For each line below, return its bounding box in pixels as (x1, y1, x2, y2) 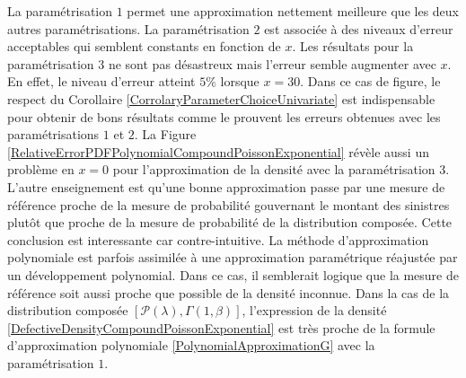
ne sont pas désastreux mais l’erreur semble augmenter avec (108, 54, 436, 73)
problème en (7, 160, 75, 179)
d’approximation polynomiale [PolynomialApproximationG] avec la (7, 336, 375, 355)
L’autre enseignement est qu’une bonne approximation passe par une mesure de (7, 177, 445, 196)
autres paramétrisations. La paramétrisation (7, 19, 250, 38)
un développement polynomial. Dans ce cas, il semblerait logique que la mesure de (7, 265, 459, 284)
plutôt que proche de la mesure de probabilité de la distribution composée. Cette (7, 213, 453, 232)
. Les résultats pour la (292, 37, 414, 56)
